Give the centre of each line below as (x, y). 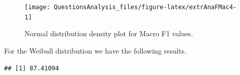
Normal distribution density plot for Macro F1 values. (109, 33)
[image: (38, 7)
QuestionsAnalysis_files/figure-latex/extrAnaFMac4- (145, 7)
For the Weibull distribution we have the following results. (95, 50)
